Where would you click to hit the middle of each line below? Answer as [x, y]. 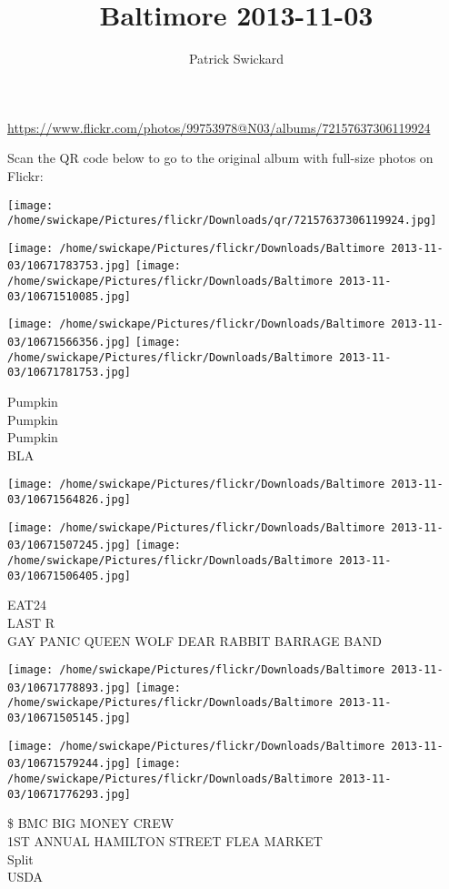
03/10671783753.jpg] [70, 266]
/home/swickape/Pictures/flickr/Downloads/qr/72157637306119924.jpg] [222, 221]
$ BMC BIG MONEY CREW [91, 823]
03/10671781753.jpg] [70, 373]
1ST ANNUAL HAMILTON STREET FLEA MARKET [165, 841]
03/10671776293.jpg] [70, 794]
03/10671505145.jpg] [70, 718]
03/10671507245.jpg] [70, 546]
